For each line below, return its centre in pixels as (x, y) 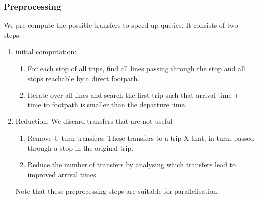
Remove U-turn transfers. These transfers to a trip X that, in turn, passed (141, 138)
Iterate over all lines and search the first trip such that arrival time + (133, 95)
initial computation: (46, 51)
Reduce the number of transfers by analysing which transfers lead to (132, 164)
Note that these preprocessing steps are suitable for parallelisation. (117, 191)
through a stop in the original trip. (81, 148)
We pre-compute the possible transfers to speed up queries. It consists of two (121, 25)
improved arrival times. (63, 174)
